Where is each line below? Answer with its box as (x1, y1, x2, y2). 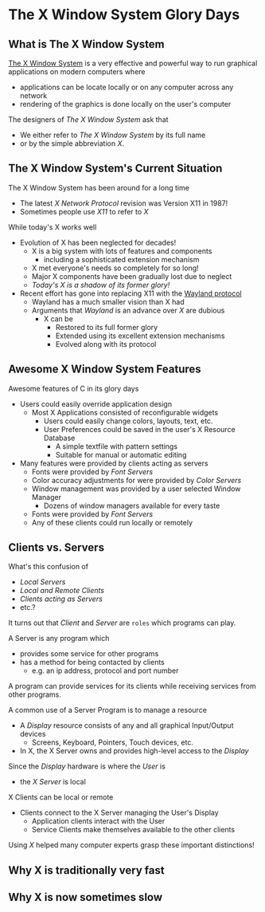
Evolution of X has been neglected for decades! (19, 238, 177, 247)
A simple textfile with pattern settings (55, 441, 177, 451)
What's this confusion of (8, 562, 89, 572)
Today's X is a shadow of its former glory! (31, 280, 170, 289)
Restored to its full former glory (55, 322, 158, 332)
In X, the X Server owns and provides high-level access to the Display (19, 746, 249, 756)
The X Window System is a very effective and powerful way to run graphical (8, 58, 258, 68)
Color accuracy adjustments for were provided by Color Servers (31, 475, 242, 485)
